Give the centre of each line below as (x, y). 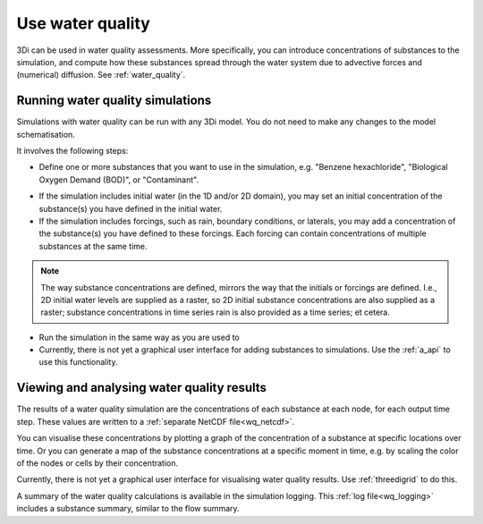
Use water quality (84, 23)
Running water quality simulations (114, 101)
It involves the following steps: (72, 151)
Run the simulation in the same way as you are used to (140, 337)
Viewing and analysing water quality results (142, 388)
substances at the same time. (93, 246)
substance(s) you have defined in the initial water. (131, 208)
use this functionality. (78, 362)
